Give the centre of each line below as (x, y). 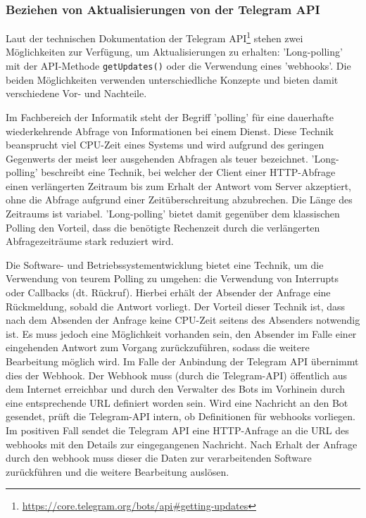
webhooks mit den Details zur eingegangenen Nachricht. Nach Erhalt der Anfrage (182, 444)
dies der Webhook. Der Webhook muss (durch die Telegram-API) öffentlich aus (177, 375)
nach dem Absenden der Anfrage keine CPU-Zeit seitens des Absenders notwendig (183, 320)
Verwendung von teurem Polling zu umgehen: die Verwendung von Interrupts (172, 278)
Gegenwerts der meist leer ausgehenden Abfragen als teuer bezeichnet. (157, 158)
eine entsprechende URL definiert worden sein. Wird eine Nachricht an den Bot (177, 402)
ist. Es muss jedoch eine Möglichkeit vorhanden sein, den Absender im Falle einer (181, 333)
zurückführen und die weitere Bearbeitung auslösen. (118, 471)
